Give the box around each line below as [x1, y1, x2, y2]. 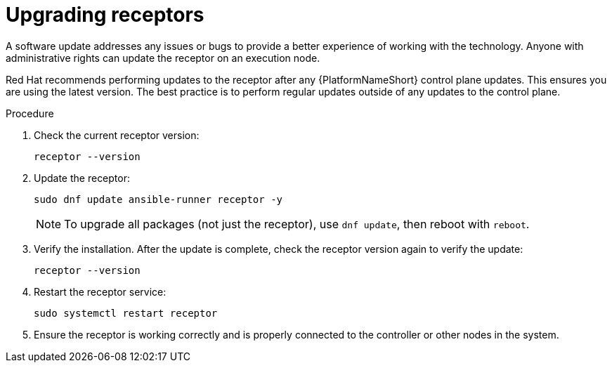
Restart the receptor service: [34, 285, 167, 298]
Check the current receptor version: [34, 129, 200, 141]
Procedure [6, 107, 54, 119]
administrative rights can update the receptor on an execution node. [6, 51, 320, 64]
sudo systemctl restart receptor [34, 307, 218, 319]
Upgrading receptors [6, 3, 204, 27]
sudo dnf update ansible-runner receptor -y [34, 193, 283, 205]
